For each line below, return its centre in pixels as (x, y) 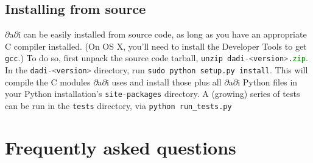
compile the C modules (48, 81)
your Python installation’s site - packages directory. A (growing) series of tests (153, 94)
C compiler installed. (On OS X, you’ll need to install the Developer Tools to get (156, 46)
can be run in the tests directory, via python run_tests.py (118, 105)
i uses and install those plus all (164, 81)
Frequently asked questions (121, 147)
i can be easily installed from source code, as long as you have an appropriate (162, 34)
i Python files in (268, 81)
